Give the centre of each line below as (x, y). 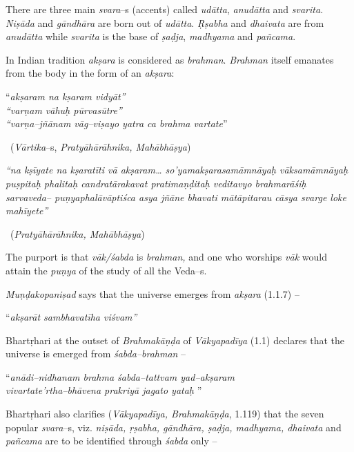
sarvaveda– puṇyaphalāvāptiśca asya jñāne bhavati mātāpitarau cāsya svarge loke (176, 197)
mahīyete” (27, 210)
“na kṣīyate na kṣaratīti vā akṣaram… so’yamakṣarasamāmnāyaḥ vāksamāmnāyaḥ (177, 170)
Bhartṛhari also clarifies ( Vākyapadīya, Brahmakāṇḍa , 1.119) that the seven (165, 414)
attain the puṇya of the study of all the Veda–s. (106, 270)
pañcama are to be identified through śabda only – (111, 441)
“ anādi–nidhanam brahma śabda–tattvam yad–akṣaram (120, 376)
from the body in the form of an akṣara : (90, 73)
